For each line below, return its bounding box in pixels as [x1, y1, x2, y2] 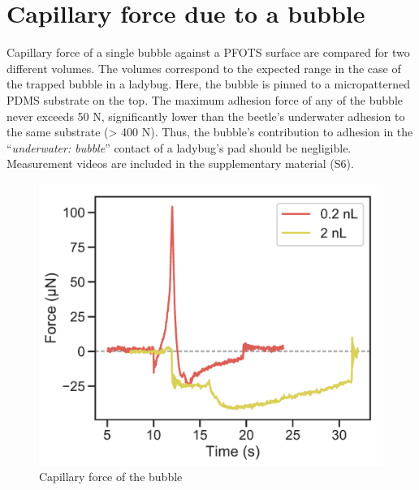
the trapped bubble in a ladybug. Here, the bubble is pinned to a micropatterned [6, 75, 410, 92]
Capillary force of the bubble [39, 468, 183, 485]
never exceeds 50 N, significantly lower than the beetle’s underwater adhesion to [6, 107, 405, 124]
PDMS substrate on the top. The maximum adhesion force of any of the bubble [6, 91, 403, 108]
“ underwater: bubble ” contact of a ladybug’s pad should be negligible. [6, 139, 352, 156]
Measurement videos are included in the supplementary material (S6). [6, 155, 354, 172]
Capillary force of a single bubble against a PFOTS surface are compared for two [6, 44, 410, 61]
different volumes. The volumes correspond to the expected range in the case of [6, 59, 401, 76]
